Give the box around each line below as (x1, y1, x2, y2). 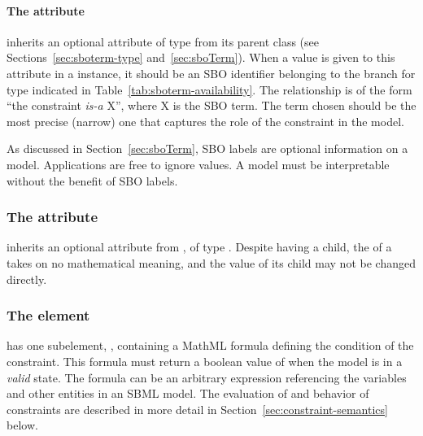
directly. (7, 270, 47, 287)
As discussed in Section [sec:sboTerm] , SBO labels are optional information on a (7, 140, 408, 157)
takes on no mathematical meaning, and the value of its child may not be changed (7, 254, 416, 271)
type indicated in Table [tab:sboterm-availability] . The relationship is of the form (7, 81, 412, 98)
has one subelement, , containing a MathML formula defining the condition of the (7, 337, 414, 354)
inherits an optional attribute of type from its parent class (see (7, 33, 319, 50)
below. (7, 416, 38, 434)
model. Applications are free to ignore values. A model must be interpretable (7, 155, 390, 172)
